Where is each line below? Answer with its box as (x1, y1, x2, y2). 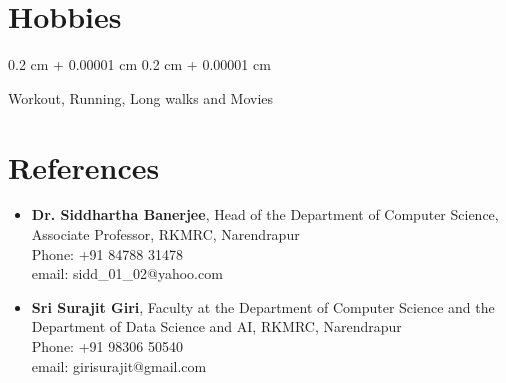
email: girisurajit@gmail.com (31, 355, 207, 376)
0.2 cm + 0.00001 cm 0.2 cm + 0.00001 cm (8, 54, 271, 75)
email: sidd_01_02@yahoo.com (31, 263, 223, 284)
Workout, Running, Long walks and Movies (8, 87, 274, 108)
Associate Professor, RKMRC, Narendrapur (31, 224, 300, 245)
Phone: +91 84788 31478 (31, 243, 183, 264)
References (8, 146, 160, 187)
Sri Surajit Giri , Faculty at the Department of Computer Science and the (31, 296, 495, 317)
